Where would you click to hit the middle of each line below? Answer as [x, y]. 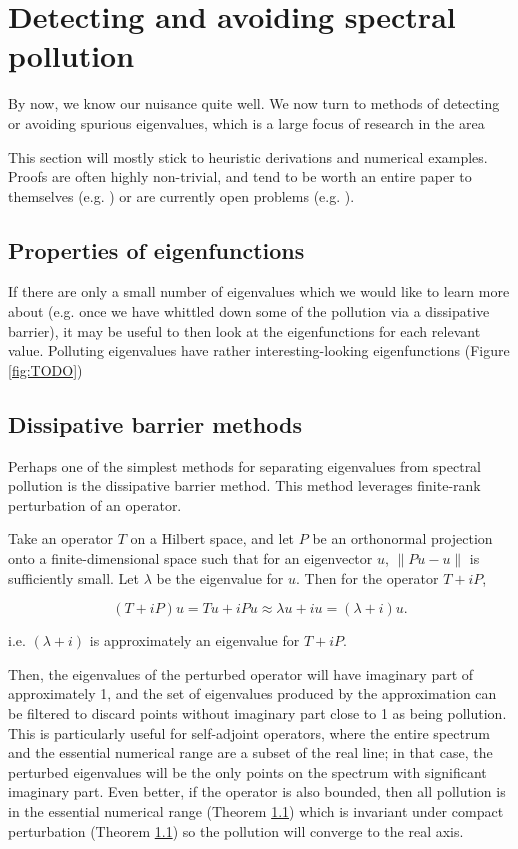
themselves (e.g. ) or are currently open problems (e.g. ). [181, 195]
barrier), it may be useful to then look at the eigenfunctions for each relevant [244, 330]
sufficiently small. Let [73, 577]
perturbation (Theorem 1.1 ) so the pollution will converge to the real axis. [236, 830]
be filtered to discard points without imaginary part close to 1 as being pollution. [257, 713]
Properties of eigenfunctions [156, 249]
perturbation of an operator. [95, 504]
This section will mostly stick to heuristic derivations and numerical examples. [248, 156]
